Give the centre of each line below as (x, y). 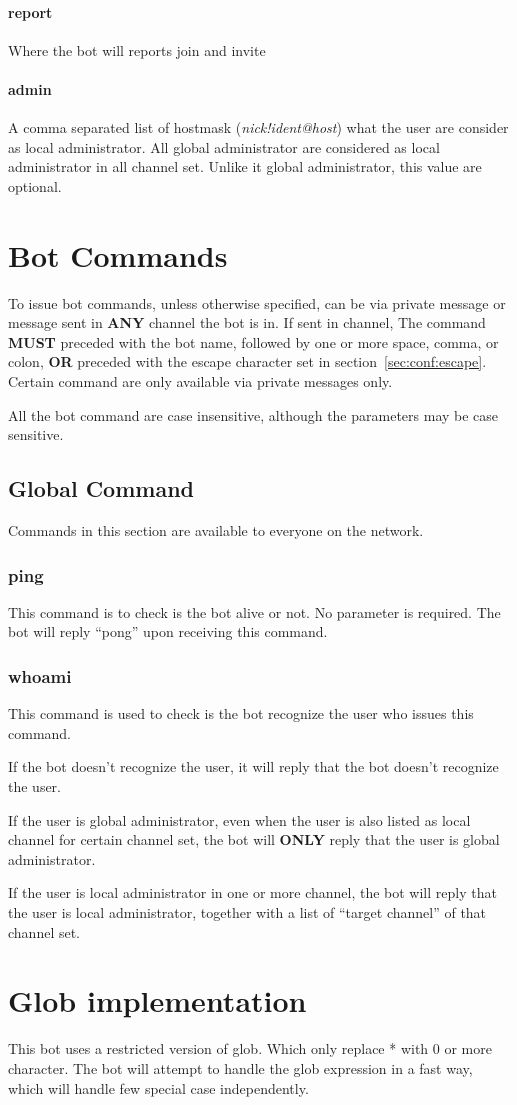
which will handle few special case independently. (158, 1087)
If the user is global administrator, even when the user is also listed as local (239, 819)
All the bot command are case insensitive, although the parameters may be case (253, 414)
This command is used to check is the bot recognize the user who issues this (241, 713)
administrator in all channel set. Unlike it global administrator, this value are (245, 166)
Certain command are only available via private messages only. (200, 381)
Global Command (101, 488)
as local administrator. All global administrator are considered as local (224, 146)
